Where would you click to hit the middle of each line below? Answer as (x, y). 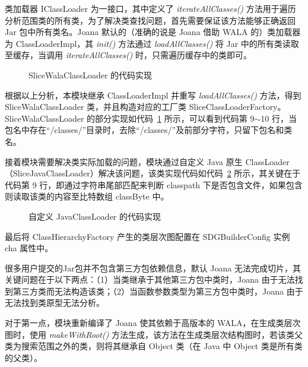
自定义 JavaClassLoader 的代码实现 (95, 216)
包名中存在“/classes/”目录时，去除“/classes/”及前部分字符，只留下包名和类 (149, 130)
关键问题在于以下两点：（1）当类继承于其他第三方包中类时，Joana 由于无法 (150, 279)
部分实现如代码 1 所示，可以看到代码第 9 (175, 118)
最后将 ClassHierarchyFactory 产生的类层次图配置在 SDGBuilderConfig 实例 (147, 236)
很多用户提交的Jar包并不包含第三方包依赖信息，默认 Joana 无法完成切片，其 (153, 268)
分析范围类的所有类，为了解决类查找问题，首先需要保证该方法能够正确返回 (150, 20)
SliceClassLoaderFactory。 (237, 107)
